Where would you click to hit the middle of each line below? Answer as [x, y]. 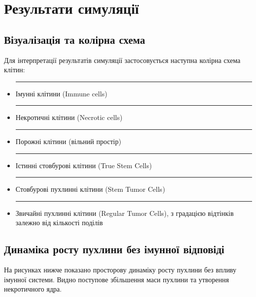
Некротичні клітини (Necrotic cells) [69, 117]
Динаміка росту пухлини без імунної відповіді [114, 249]
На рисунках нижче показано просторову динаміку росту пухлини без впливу [120, 270]
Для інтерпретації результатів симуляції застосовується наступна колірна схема [122, 60]
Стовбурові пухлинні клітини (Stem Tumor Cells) [90, 189]
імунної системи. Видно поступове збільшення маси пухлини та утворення [116, 279]
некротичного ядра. [33, 289]
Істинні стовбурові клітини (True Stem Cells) [84, 165]
